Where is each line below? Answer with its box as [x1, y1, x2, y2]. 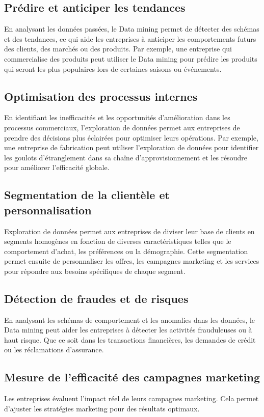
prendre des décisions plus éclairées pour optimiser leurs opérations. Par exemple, [4, 132, 258, 143]
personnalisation [4, 202, 92, 217]
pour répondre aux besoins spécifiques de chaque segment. [4, 265, 186, 276]
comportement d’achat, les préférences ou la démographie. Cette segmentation [4, 245, 248, 256]
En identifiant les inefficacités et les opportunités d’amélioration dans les [4, 112, 230, 123]
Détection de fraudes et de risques [4, 290, 189, 306]
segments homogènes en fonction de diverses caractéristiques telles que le [4, 236, 231, 246]
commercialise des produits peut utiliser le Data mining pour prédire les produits [4, 53, 257, 64]
